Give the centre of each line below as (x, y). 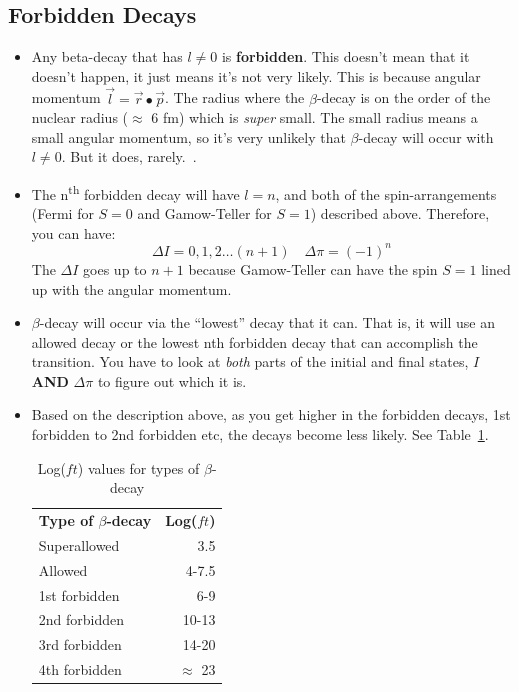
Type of (66, 520)
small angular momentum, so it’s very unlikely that (188, 136)
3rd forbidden (80, 644)
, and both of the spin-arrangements (386, 193)
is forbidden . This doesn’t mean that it (345, 56)
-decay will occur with (426, 136)
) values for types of (138, 467)
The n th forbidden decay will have (135, 192)
